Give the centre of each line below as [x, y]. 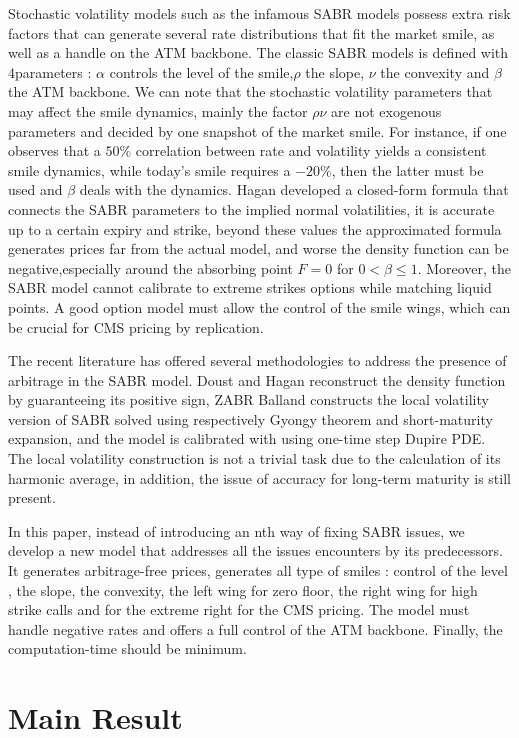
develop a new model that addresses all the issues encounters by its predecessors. [255, 550]
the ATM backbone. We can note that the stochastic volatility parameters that [250, 91]
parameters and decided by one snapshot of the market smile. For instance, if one [257, 130]
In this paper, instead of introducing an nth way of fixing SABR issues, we [236, 530]
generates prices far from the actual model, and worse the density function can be [258, 248]
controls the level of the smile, [201, 71]
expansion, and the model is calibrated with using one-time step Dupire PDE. [247, 438]
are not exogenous [386, 110]
